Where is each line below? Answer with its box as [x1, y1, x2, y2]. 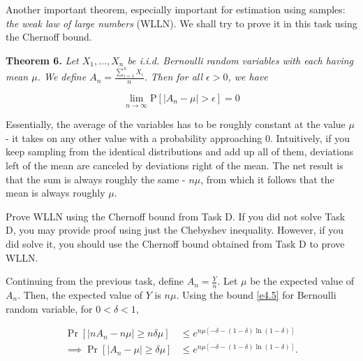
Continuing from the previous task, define [6, 274, 184, 288]
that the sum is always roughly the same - [6, 171, 186, 186]
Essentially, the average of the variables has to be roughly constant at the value [6, 117, 346, 132]
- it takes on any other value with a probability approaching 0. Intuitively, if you [6, 130, 350, 145]
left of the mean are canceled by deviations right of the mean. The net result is [6, 157, 343, 172]
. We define [37, 69, 87, 84]
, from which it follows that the [200, 171, 334, 186]
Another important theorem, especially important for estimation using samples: [6, 2, 346, 16]
